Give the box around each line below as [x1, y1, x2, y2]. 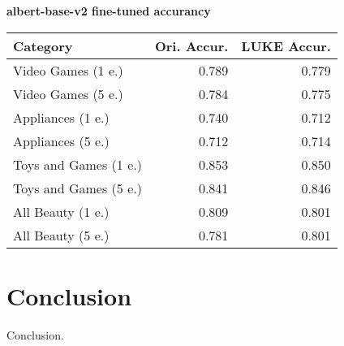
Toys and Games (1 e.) [13, 154, 142, 174]
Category [13, 36, 73, 55]
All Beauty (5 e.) [13, 225, 110, 244]
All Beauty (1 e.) [13, 201, 110, 221]
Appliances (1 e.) [13, 107, 110, 127]
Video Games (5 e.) [13, 84, 123, 103]
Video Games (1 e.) [13, 60, 123, 80]
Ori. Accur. [154, 36, 229, 55]
